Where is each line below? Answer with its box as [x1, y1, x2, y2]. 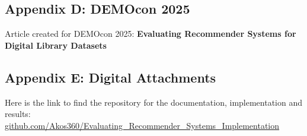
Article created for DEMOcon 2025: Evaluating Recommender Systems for [5, 27, 296, 40]
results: [5, 107, 31, 120]
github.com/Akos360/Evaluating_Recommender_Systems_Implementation [5, 119, 280, 131]
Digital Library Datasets [5, 39, 107, 51]
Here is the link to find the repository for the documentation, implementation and [5, 96, 303, 108]
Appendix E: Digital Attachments [5, 68, 216, 86]
